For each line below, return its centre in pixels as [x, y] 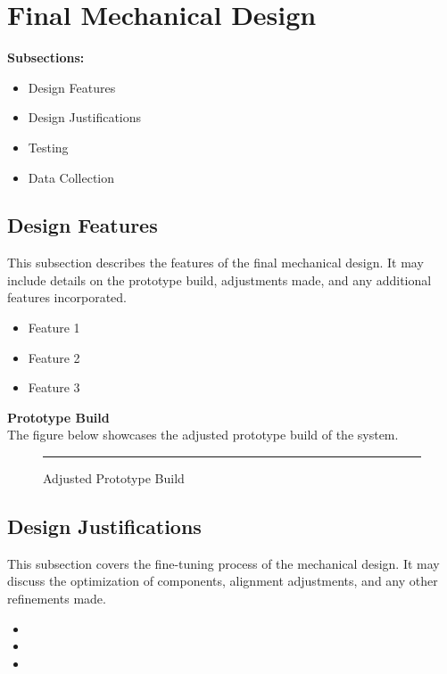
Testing [48, 147]
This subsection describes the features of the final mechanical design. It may [215, 263]
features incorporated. [67, 297]
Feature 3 [54, 387]
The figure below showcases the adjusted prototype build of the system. [203, 435]
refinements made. [57, 599]
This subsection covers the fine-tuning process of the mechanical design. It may [223, 563]
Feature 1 [54, 328]
